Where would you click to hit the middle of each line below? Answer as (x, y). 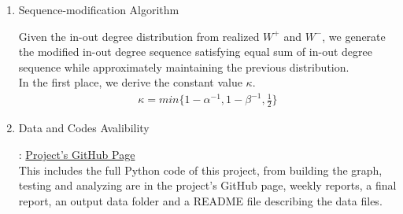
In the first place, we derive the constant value (130, 82)
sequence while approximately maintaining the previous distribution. (184, 66)
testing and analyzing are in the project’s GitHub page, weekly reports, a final (207, 185)
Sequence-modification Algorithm (99, 9)
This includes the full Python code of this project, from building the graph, (200, 170)
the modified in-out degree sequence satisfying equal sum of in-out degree (195, 52)
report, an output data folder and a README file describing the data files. (200, 200)
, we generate (354, 36)
